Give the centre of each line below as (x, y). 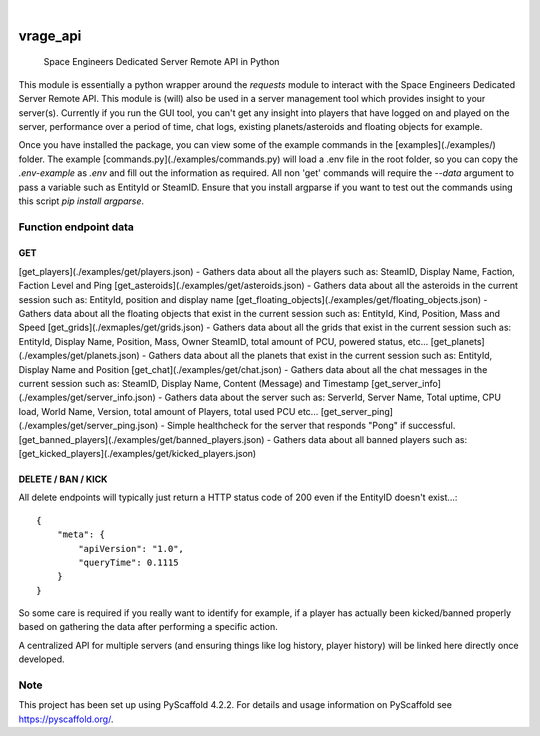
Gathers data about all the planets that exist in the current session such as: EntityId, (320, 356)
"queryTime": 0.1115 (128, 562)
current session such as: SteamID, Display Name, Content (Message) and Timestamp (194, 383)
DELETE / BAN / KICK (63, 479)
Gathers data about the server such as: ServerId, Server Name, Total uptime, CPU (333, 397)
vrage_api (50, 35)
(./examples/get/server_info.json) (87, 397)
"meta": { (80, 534)
